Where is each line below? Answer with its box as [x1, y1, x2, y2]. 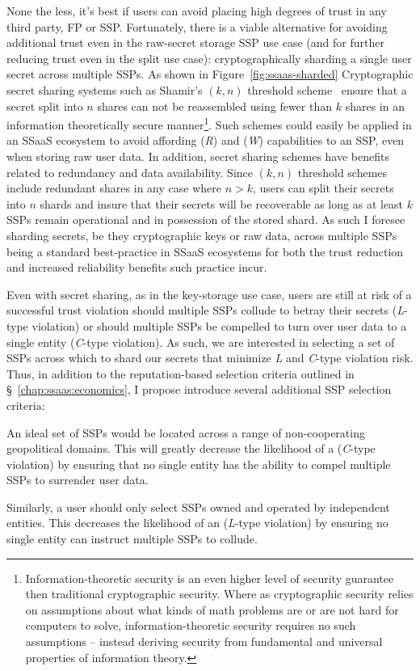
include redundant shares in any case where [6, 179, 221, 196]
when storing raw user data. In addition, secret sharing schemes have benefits [6, 148, 389, 164]
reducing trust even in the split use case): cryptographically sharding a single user [6, 49, 412, 66]
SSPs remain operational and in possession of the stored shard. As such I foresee [6, 211, 405, 228]
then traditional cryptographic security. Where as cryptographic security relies [25, 585, 414, 602]
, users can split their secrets [252, 179, 394, 196]
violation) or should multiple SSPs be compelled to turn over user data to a [31, 317, 407, 334]
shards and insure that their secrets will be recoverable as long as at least [40, 195, 404, 212]
